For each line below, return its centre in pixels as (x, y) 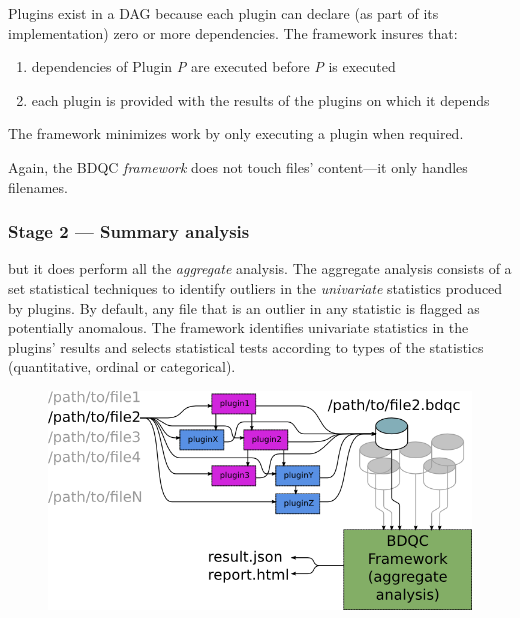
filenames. (38, 186)
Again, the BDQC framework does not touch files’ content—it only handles (238, 166)
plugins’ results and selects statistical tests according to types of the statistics (246, 346)
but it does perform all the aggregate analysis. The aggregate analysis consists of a (260, 268)
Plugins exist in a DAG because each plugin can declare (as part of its (223, 13)
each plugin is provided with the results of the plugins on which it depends (260, 99)
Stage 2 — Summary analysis (129, 231)
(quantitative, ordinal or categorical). (122, 366)
